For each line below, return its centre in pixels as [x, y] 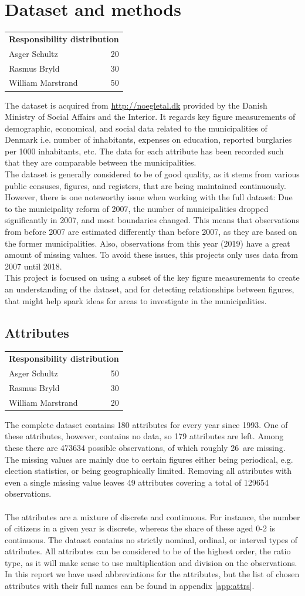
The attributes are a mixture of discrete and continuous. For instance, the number [152, 516]
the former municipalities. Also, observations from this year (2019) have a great [148, 243]
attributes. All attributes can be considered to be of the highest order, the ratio [148, 551]
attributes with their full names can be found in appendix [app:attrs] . [130, 586]
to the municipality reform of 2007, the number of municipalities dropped [137, 208]
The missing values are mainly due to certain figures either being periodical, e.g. [149, 459]
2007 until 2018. [33, 266]
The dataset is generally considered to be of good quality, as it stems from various [152, 174]
